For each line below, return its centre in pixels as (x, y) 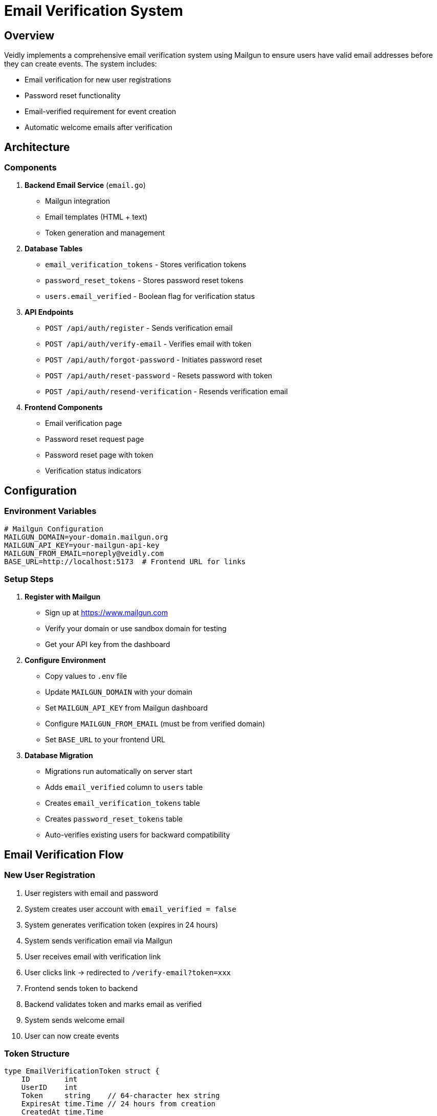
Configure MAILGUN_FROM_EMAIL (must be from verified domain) (155, 724)
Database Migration (59, 756)
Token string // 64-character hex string (121, 1096)
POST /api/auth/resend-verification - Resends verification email (167, 392)
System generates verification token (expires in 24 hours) (122, 925)
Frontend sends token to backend (81, 988)
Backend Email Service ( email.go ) (85, 185)
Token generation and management (105, 233)
